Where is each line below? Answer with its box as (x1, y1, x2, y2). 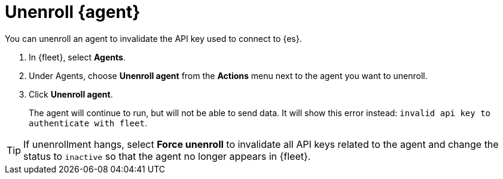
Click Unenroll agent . (29, 89, 113, 99)
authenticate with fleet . (29, 117, 147, 128)
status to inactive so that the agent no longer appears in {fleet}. (23, 150, 311, 162)
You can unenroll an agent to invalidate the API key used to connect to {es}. (5, 33, 302, 44)
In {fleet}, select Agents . (29, 51, 126, 62)
